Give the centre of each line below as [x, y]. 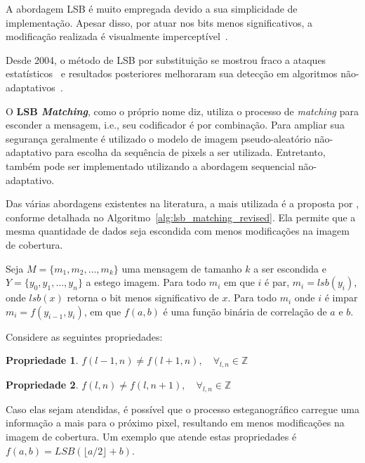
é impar [341, 298]
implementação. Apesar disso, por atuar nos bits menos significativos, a [159, 22]
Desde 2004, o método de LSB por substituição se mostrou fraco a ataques [166, 59]
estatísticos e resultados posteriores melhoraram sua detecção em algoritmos [172, 73]
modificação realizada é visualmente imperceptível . [117, 36]
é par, [277, 282]
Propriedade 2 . [42, 385]
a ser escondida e [290, 268]
